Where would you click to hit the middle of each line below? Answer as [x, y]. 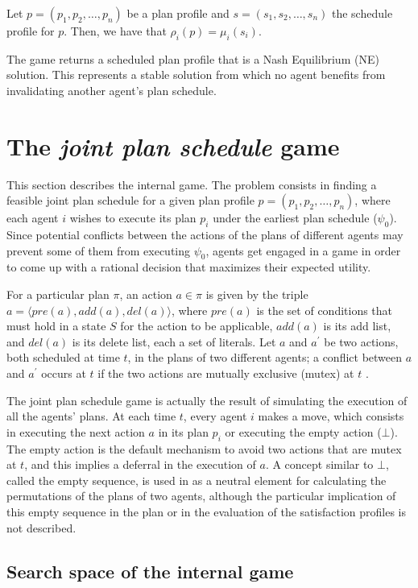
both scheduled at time [63, 357]
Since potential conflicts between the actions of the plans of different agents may [205, 235]
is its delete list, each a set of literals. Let [174, 341]
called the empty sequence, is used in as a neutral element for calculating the [197, 480]
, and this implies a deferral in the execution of [140, 464]
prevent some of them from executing [99, 250]
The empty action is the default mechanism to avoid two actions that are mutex [204, 448]
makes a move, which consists [331, 416]
